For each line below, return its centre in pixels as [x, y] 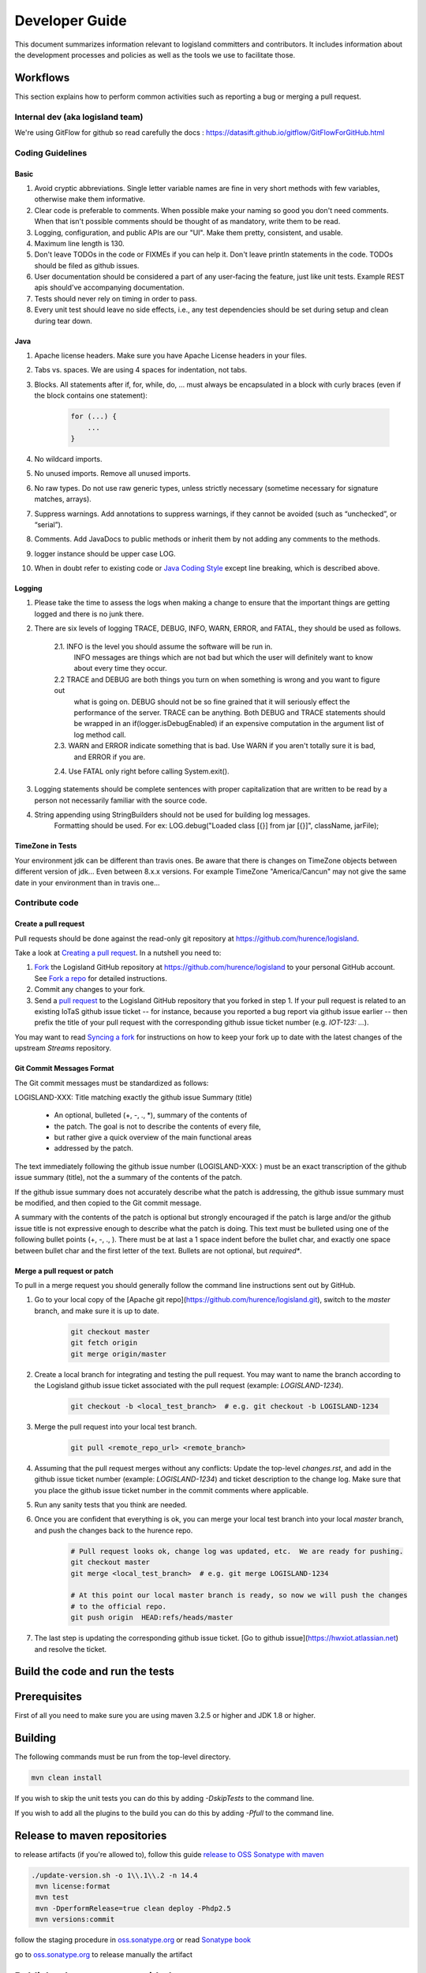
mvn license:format [73, 1886]
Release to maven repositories [91, 1835]
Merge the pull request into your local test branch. [116, 1426]
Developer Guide [71, 21]
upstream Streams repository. [63, 1048]
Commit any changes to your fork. [90, 990]
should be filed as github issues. [87, 265]
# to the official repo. [119, 1606]
